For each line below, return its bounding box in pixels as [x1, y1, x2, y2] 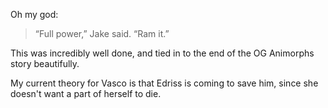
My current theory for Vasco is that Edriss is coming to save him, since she [10, 77, 319, 89]
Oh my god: [10, 9, 59, 20]
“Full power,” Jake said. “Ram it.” [34, 28, 170, 39]
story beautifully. [10, 58, 80, 69]
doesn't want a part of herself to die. [10, 88, 162, 99]
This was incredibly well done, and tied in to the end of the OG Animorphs [10, 47, 315, 59]
